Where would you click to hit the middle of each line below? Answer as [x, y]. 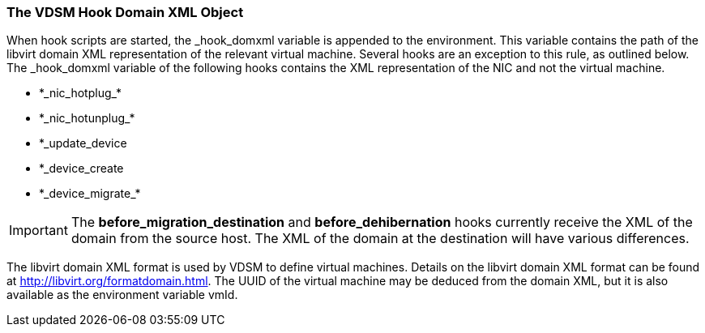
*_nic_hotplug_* [80, 93]
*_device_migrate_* [90, 194]
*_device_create [81, 169]
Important [38, 231]
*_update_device [83, 143]
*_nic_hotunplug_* [87, 118]
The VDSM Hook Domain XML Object [125, 12]
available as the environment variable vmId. [122, 295]
